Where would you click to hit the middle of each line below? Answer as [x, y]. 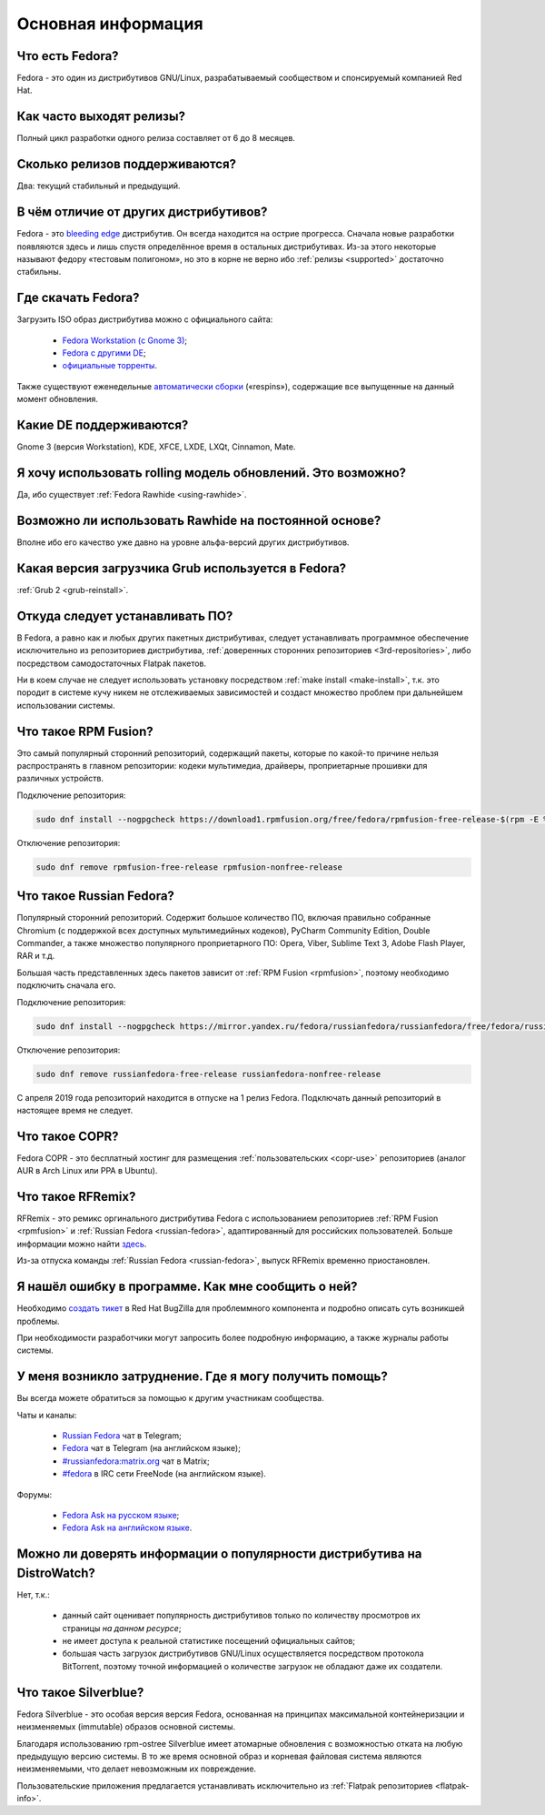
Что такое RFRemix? [76, 1197]
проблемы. [38, 1321]
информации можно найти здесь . [82, 1244]
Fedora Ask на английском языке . [127, 1528]
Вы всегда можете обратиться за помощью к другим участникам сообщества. [170, 1398]
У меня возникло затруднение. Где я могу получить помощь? [202, 1377]
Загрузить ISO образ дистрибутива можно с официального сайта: [145, 319]
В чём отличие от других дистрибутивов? [142, 212]
